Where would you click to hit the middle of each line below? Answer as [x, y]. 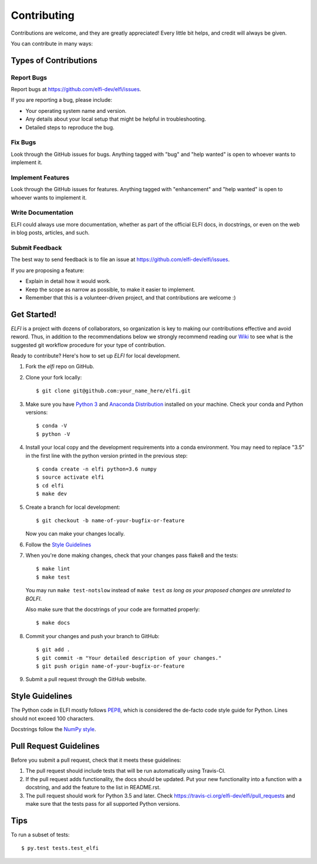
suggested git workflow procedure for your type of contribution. [88, 345]
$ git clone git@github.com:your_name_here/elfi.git [113, 391]
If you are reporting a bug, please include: [62, 100]
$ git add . [53, 650]
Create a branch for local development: [73, 507]
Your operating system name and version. [76, 111]
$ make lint [53, 569]
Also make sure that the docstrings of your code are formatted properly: [113, 609]
